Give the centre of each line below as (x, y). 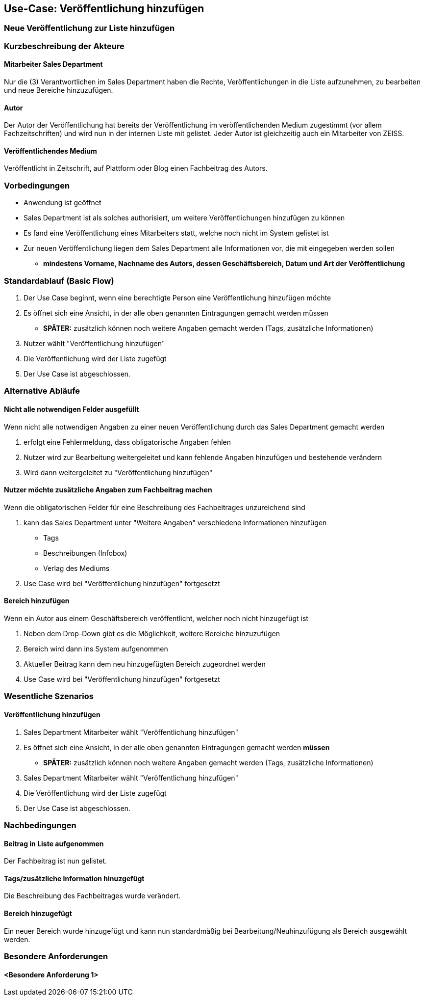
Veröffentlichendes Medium (50, 151)
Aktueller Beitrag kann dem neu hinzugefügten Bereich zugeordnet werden (145, 664)
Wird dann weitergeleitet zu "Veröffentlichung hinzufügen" (118, 472)
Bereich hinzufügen (37, 601)
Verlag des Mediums (76, 568)
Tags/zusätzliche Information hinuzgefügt (74, 878)
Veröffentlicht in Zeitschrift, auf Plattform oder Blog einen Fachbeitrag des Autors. (136, 168)
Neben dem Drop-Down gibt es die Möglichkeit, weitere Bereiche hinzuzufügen (152, 633)
